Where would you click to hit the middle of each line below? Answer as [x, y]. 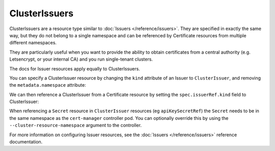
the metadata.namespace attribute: [48, 85]
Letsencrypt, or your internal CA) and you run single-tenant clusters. [81, 59]
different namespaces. [33, 43]
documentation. [26, 142]
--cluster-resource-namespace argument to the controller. [76, 125]
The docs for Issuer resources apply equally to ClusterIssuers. [75, 68]
